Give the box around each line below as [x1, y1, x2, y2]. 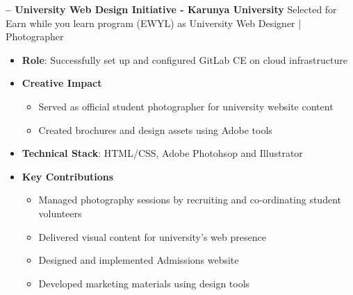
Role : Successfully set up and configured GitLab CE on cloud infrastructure [22, 52, 347, 67]
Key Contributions [22, 169, 114, 183]
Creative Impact [22, 76, 102, 90]
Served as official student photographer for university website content [38, 99, 334, 113]
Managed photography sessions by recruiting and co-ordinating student [38, 192, 341, 207]
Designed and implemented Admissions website [38, 253, 239, 267]
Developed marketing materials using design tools [38, 276, 250, 290]
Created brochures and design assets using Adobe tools [38, 122, 272, 137]
